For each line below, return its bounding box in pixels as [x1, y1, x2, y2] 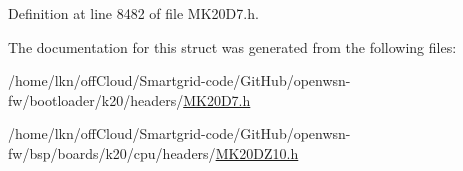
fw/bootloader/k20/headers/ [8, 89, 184, 110]
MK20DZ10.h [215, 142, 299, 163]
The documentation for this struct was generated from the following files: [8, 36, 457, 57]
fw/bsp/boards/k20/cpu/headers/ [8, 142, 216, 163]
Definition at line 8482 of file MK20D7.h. [8, 3, 259, 23]
